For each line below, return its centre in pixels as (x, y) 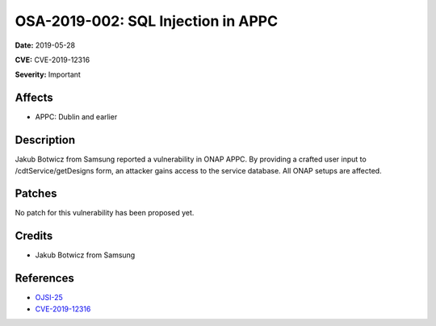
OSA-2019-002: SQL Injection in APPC (147, 21)
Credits (34, 236)
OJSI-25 (49, 298)
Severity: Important (48, 75)
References (44, 278)
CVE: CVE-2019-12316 (52, 60)
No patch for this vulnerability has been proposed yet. (105, 213)
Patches (36, 194)
